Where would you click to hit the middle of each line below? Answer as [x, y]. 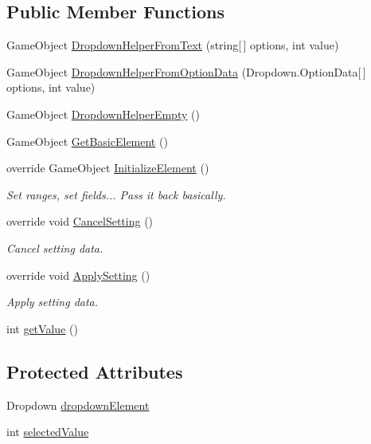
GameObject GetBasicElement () [87, 141]
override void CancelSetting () [80, 221]
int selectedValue [48, 432]
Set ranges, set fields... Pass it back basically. [116, 194]
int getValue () [42, 328]
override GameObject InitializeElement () [108, 168]
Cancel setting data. [55, 248]
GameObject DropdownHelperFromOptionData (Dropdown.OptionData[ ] [186, 71]
